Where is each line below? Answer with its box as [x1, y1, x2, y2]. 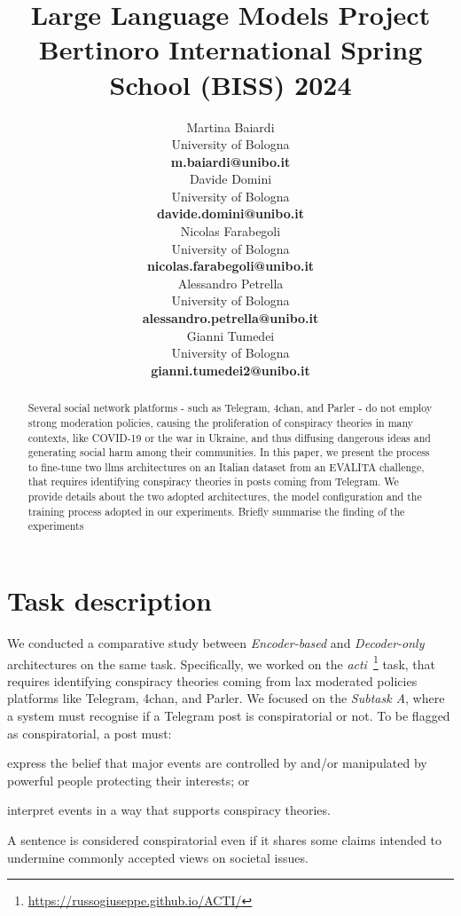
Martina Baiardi [186, 117, 275, 136]
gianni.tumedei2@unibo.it [151, 360, 310, 379]
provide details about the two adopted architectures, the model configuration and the [27, 489, 422, 504]
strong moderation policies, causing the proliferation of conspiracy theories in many [27, 415, 414, 430]
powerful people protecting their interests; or [7, 770, 250, 789]
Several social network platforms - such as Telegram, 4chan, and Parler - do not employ [27, 400, 433, 415]
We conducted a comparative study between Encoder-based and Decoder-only [7, 634, 425, 652]
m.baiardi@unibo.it [170, 152, 291, 170]
